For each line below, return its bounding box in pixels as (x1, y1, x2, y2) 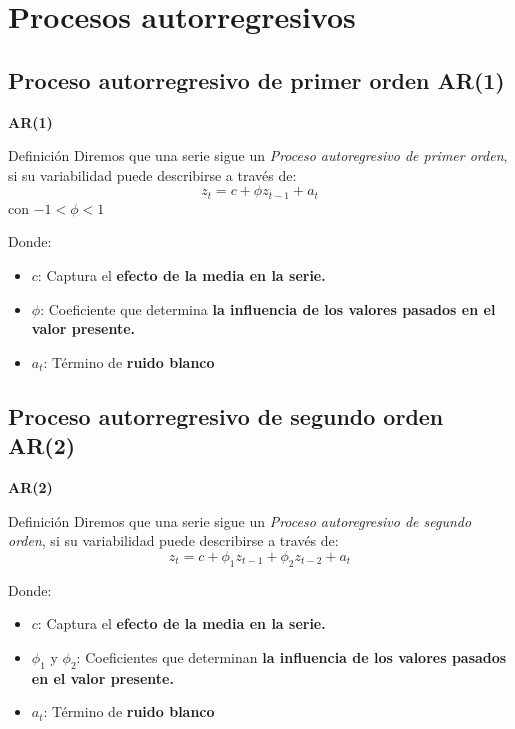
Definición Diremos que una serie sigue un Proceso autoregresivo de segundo (8, 510, 472, 531)
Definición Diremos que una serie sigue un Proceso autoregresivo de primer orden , (8, 145, 508, 166)
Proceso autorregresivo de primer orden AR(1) (8, 64, 505, 95)
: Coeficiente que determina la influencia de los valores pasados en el (40, 298, 496, 319)
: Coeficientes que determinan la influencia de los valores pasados (76, 646, 507, 667)
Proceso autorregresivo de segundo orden (8, 400, 444, 431)
